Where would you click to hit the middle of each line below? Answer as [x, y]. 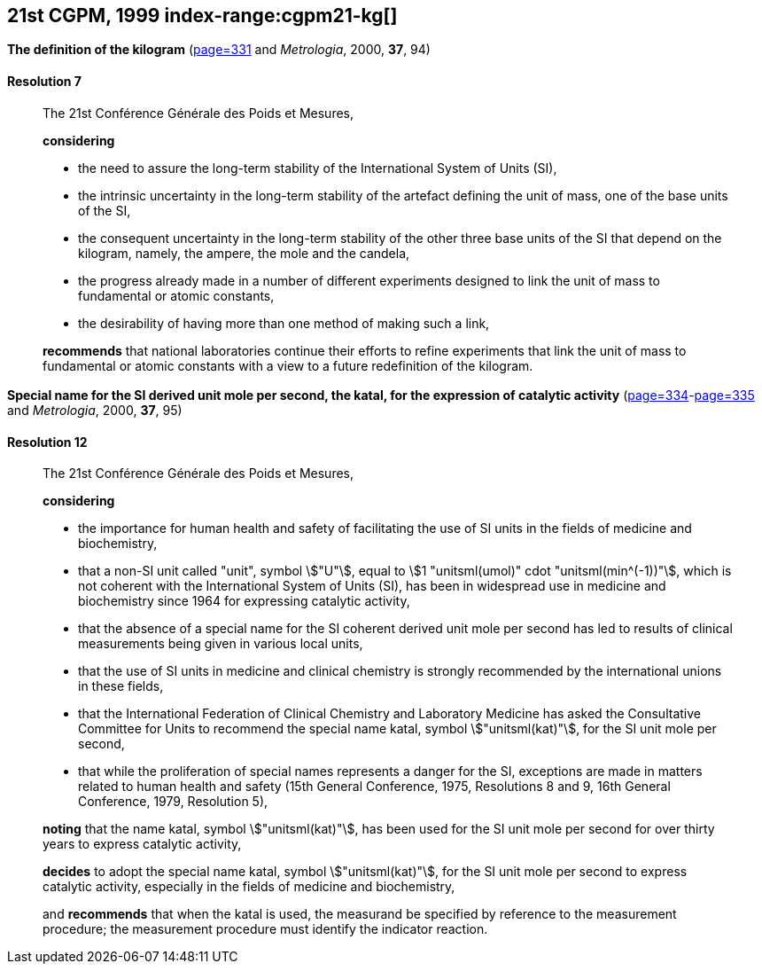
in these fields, [121, 686]
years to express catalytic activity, [142, 844]
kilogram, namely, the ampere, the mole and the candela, [244, 253]
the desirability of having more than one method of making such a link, [284, 323]
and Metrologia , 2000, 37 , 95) [95, 411]
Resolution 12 [47, 442]
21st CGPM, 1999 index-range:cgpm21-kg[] [202, 16]
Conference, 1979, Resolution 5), [173, 802]
